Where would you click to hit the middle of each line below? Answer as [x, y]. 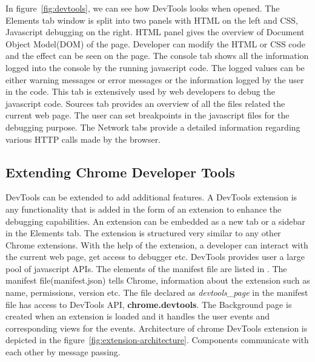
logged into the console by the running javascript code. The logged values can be [155, 67]
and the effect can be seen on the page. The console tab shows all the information [157, 56]
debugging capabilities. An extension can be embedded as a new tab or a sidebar [155, 221]
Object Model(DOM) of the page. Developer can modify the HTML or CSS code [155, 43]
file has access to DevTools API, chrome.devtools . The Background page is [149, 304]
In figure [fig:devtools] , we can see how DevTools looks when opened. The [143, 8]
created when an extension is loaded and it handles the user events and [138, 316]
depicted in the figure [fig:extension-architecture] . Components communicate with [157, 340]
